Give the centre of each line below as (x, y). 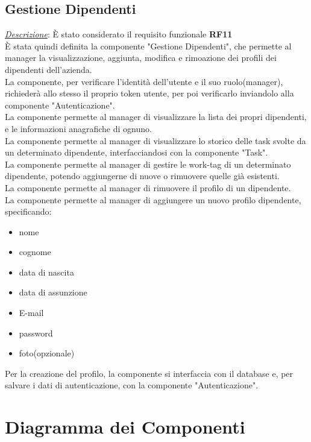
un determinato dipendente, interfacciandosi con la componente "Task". (137, 152)
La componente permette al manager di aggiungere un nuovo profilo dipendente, (153, 199)
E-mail (31, 313)
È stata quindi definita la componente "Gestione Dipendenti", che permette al (148, 46)
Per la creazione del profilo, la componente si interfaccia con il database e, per (149, 373)
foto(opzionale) (47, 353)
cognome (35, 252)
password (36, 333)
